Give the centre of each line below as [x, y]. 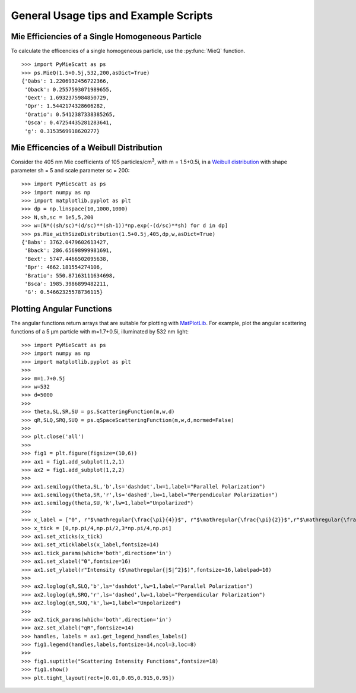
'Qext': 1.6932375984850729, [67, 98]
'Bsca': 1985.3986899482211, [67, 283]
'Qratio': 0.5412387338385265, [70, 114]
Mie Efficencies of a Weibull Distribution [87, 148]
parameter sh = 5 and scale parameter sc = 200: [70, 170]
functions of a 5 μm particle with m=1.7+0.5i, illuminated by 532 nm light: [100, 331]
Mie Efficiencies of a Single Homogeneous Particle [106, 37]
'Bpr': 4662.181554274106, [64, 267]
